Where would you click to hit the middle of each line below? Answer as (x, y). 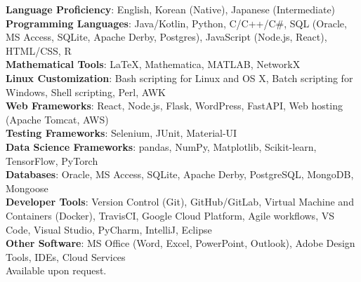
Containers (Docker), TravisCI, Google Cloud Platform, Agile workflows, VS (170, 215)
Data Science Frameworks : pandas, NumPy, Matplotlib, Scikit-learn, (161, 146)
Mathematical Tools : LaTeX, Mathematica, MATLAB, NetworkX (153, 64)
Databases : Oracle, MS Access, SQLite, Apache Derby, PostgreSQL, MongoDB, (180, 174)
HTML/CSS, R (39, 50)
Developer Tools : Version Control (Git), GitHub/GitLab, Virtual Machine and (180, 202)
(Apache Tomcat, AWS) (57, 119)
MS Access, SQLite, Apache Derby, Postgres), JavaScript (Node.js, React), (166, 37)
